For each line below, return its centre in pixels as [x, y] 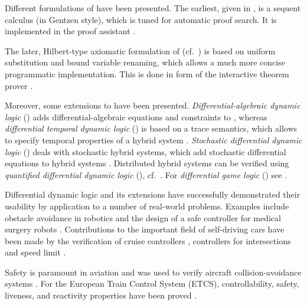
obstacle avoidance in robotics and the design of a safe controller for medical [143, 217]
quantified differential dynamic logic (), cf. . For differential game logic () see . [146, 174]
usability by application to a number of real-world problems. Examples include [147, 206]
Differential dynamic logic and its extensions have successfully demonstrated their [153, 194]
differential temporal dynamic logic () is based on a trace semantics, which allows [151, 128]
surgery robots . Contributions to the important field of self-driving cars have [145, 229]
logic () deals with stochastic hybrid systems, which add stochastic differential [146, 151]
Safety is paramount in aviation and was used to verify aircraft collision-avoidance [153, 272]
